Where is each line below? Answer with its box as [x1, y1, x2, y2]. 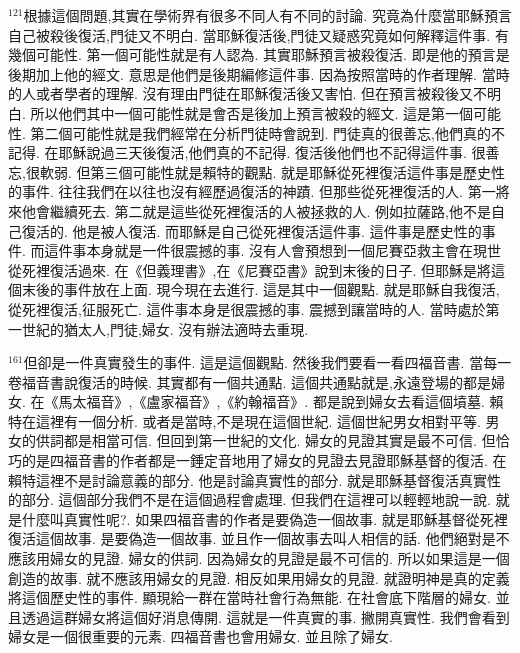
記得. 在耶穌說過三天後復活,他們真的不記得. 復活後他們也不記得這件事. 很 [8, 142, 486, 163]
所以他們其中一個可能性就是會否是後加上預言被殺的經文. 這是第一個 [30, 102, 474, 123]
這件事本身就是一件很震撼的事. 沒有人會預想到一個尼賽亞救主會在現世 [44, 240, 502, 261]
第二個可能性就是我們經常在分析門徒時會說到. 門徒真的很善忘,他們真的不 [30, 122, 505, 143]
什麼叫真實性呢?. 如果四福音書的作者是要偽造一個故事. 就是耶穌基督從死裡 [21, 508, 508, 529]
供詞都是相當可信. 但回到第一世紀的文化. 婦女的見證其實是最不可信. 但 [35, 430, 496, 451]
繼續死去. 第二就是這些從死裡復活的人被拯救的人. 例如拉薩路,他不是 [49, 200, 491, 221]
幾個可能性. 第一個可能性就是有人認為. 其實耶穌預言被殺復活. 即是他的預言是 [8, 44, 510, 65]
